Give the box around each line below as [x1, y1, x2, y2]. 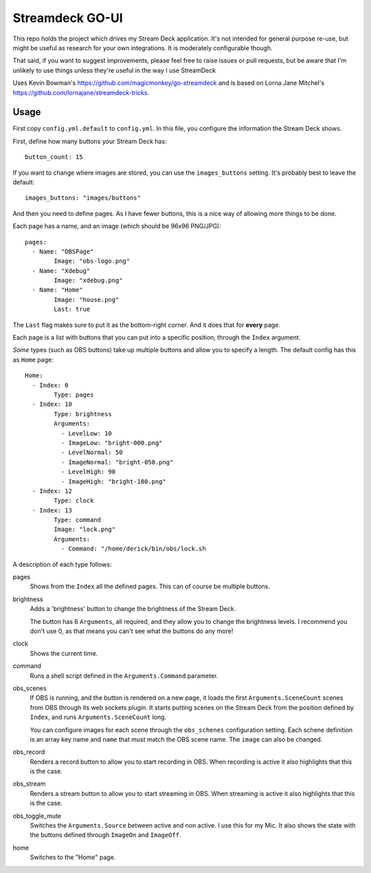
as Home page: [12, 355, 54, 364]
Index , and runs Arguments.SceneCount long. [30, 713, 167, 722]
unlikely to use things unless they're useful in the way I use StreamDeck [12, 66, 216, 74]
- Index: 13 [32, 506, 72, 514]
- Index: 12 [32, 487, 72, 495]
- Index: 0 [32, 381, 69, 389]
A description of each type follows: [12, 560, 112, 568]
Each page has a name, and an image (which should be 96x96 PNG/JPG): [12, 222, 221, 230]
